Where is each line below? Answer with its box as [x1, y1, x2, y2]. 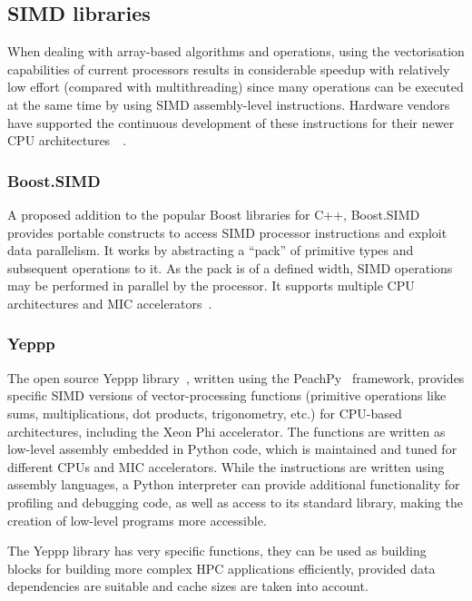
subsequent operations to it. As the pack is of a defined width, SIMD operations [7, 258, 453, 277]
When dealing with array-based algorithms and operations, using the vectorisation [7, 42, 465, 61]
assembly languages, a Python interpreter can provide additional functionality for [7, 475, 460, 494]
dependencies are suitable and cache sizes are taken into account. [7, 576, 369, 596]
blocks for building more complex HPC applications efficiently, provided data [7, 558, 436, 577]
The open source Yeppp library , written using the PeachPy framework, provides [7, 368, 465, 387]
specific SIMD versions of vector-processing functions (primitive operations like [7, 386, 447, 405]
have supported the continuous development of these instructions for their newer [7, 113, 455, 132]
